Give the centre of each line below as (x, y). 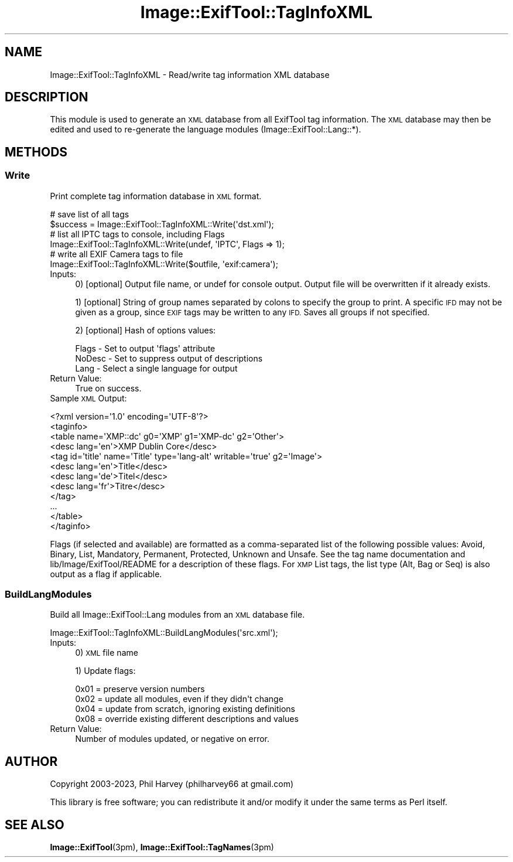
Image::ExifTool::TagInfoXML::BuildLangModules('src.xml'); (164, 633)
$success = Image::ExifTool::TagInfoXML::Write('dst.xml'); (162, 224)
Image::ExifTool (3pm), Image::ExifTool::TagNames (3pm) (162, 847)
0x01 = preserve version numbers (140, 689)
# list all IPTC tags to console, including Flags (137, 234)
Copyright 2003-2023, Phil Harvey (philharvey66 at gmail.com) (172, 784)
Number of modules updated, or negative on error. (172, 739)
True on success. (108, 388)
